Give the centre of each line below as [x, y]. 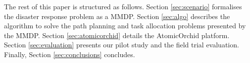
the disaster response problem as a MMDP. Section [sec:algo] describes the [117, 16]
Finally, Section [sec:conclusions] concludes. [70, 54]
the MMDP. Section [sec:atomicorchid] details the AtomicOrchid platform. [117, 35]
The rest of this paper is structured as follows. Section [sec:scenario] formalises [123, 6]
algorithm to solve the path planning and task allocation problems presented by [125, 26]
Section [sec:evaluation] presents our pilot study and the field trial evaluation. [122, 45]
